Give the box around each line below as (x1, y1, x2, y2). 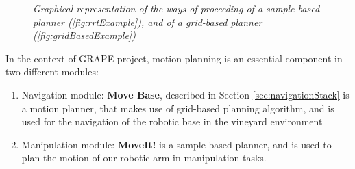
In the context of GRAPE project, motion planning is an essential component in (5, 51, 343, 65)
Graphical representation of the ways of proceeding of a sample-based (33, 1, 320, 15)
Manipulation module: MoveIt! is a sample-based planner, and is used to (21, 137, 332, 151)
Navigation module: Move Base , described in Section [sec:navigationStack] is (21, 87, 350, 101)
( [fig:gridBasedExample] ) (33, 28, 136, 42)
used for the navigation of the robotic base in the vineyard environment (21, 114, 323, 129)
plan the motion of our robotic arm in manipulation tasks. (21, 151, 267, 165)
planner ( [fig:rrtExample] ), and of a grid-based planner (33, 14, 262, 29)
